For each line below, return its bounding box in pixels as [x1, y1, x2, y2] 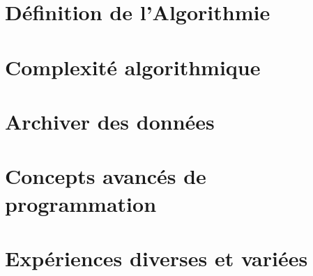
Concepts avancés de [5, 162, 206, 190]
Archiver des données [5, 107, 215, 135]
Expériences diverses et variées [5, 243, 308, 272]
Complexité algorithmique [5, 52, 261, 81]
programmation [5, 189, 157, 217]
